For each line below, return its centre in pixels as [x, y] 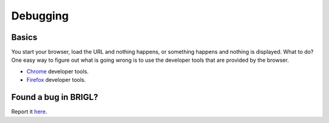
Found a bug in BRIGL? [55, 97]
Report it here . [29, 111]
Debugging [40, 16]
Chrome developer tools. [58, 71]
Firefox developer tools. [56, 80]
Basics [24, 37]
